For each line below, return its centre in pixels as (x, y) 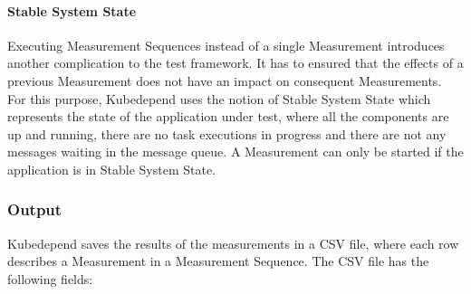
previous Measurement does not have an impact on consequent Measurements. (225, 80)
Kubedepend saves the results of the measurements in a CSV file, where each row (233, 243)
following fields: (50, 278)
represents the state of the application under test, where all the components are (228, 116)
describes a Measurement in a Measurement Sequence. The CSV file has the (218, 261)
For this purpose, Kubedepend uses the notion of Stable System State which (219, 98)
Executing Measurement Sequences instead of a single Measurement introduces (226, 45)
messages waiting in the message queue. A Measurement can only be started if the (235, 152)
